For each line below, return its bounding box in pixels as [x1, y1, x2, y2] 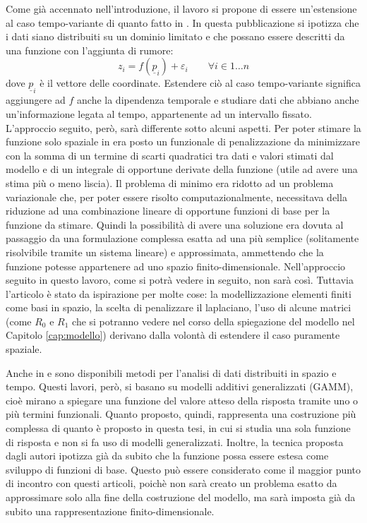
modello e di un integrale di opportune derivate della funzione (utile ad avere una [6, 162, 358, 176]
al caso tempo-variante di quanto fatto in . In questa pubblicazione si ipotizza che [6, 15, 359, 30]
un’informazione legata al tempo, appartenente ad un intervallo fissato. [6, 106, 312, 121]
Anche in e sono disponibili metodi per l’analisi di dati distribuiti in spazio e [6, 365, 337, 380]
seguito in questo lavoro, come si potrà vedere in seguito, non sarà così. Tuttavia [6, 272, 354, 287]
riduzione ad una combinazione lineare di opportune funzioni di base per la [6, 203, 330, 218]
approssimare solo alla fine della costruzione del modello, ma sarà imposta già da [6, 490, 356, 505]
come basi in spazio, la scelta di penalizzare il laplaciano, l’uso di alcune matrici [6, 300, 351, 315]
